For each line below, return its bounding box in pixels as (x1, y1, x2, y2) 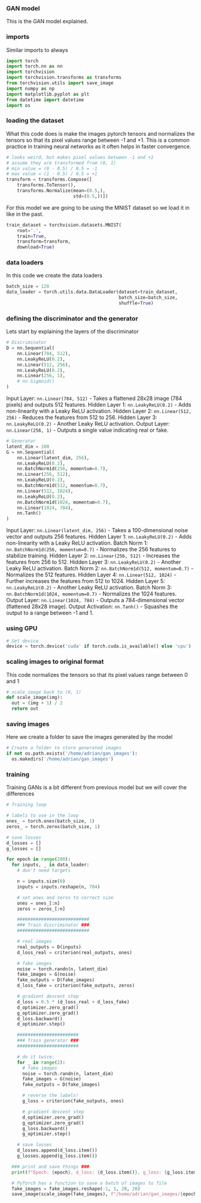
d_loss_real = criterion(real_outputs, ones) (17, 949, 133, 955)
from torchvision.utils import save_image (6, 80, 114, 86)
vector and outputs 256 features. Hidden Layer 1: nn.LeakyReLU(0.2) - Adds (6, 533, 192, 541)
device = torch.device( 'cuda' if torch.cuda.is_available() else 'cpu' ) (6, 643, 191, 649)
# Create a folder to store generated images (6, 745, 121, 751)
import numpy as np (6, 86, 55, 91)
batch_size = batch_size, (118, 295, 178, 301)
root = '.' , (17, 227, 42, 234)
